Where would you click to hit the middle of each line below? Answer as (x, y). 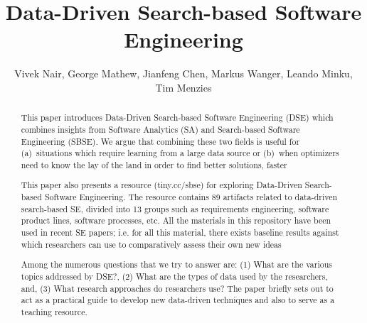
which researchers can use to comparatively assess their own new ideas (151, 244)
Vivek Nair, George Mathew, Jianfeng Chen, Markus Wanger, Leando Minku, (183, 73)
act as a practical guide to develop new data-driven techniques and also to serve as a (178, 300)
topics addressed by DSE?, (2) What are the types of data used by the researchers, (174, 276)
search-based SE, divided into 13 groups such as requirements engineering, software (175, 208)
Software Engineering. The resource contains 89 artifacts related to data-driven (191, 197)
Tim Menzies (183, 87)
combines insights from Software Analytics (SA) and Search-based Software (160, 129)
